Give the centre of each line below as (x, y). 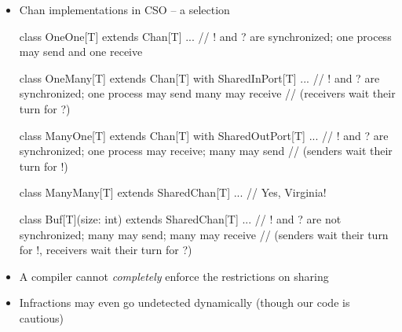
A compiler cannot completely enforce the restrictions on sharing (174, 276)
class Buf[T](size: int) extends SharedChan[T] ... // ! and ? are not (180, 218)
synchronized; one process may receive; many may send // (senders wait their (206, 151)
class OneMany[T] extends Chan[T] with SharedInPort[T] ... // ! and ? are (199, 77)
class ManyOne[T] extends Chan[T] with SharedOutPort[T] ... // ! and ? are (204, 135)
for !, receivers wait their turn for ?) (106, 250)
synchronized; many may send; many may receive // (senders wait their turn (204, 234)
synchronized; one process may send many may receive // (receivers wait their (207, 93)
